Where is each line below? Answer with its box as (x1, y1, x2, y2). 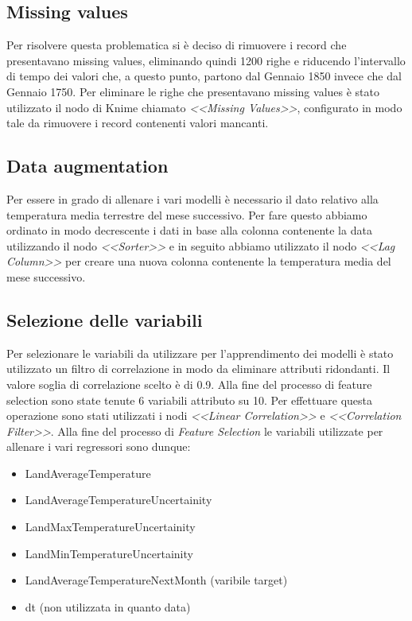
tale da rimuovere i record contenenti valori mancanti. (6, 114, 269, 131)
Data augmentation (6, 153, 169, 178)
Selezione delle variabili (6, 307, 203, 332)
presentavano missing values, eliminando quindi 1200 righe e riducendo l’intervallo (6, 52, 406, 68)
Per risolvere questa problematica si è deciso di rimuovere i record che (6, 37, 347, 53)
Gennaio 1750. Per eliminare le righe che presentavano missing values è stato (6, 83, 379, 99)
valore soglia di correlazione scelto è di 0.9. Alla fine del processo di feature (6, 375, 372, 392)
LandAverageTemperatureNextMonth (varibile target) (25, 572, 288, 588)
